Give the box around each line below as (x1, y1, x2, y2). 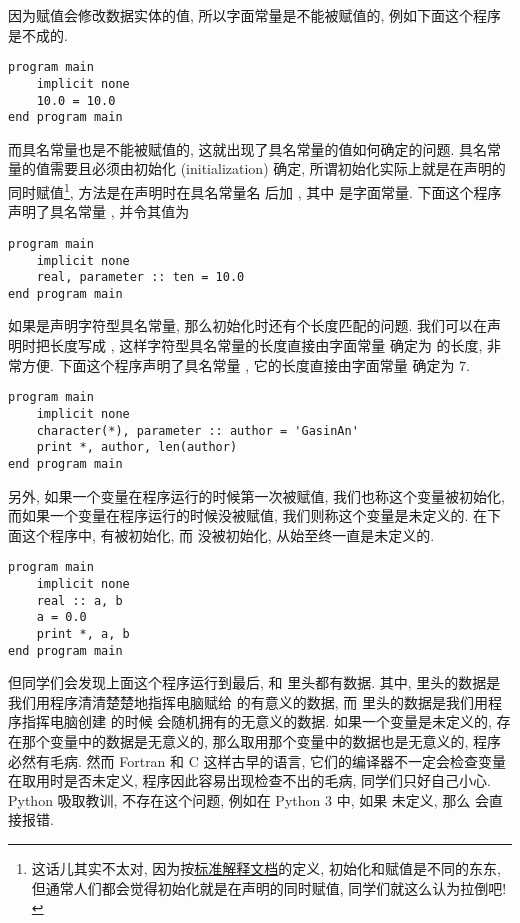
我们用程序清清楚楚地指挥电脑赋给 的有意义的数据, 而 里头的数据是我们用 (8, 691, 488, 712)
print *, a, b (36, 626, 130, 641)
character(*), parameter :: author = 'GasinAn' (36, 423, 359, 438)
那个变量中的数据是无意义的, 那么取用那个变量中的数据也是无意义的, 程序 (21, 731, 502, 752)
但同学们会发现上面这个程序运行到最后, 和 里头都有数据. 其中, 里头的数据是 (8, 672, 501, 693)
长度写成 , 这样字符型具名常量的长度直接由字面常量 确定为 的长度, (49, 335, 483, 356)
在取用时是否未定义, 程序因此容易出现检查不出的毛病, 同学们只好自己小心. (8, 770, 491, 791)
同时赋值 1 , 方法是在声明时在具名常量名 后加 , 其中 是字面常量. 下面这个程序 (8, 179, 502, 202)
